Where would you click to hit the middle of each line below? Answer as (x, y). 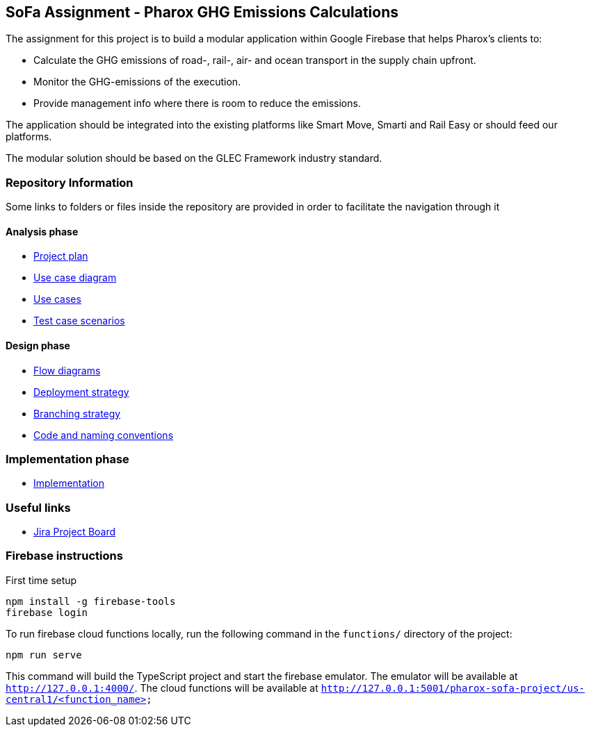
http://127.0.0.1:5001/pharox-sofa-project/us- (453, 688)
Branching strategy (77, 413)
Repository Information (70, 182)
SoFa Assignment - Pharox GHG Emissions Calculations (202, 12)
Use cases (57, 299)
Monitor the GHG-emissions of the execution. (137, 82)
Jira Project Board (75, 532)
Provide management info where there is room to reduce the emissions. (197, 103)
